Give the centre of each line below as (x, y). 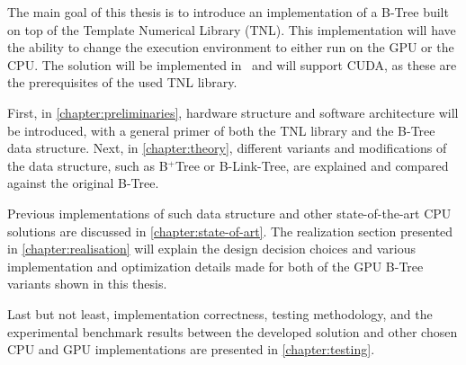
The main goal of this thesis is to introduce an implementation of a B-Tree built (228, 12)
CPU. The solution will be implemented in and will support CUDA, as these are (232, 64)
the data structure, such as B (88, 165)
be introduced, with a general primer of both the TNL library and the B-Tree (221, 130)
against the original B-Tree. (83, 183)
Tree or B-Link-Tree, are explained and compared (312, 165)
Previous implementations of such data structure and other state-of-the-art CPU (229, 213)
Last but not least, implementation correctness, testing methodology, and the (220, 313)
